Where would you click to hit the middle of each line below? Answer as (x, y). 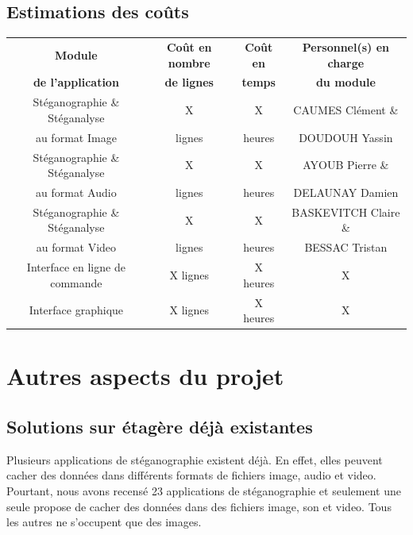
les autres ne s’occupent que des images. (104, 522)
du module (345, 82)
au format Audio (76, 192)
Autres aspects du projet (145, 376)
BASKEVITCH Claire (346, 212)
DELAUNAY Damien (346, 192)
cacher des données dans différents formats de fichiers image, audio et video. (191, 475)
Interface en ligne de (76, 267)
